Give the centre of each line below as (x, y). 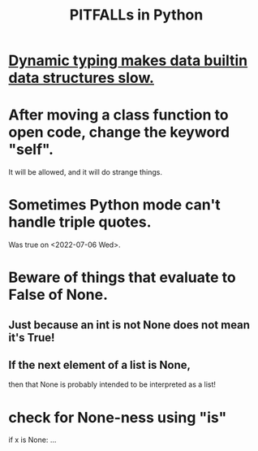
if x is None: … (32, 440)
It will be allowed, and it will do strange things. (86, 172)
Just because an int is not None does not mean (129, 325)
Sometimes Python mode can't (114, 205)
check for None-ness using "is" (118, 417)
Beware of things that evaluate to (123, 278)
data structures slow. (81, 78)
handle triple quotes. (80, 222)
